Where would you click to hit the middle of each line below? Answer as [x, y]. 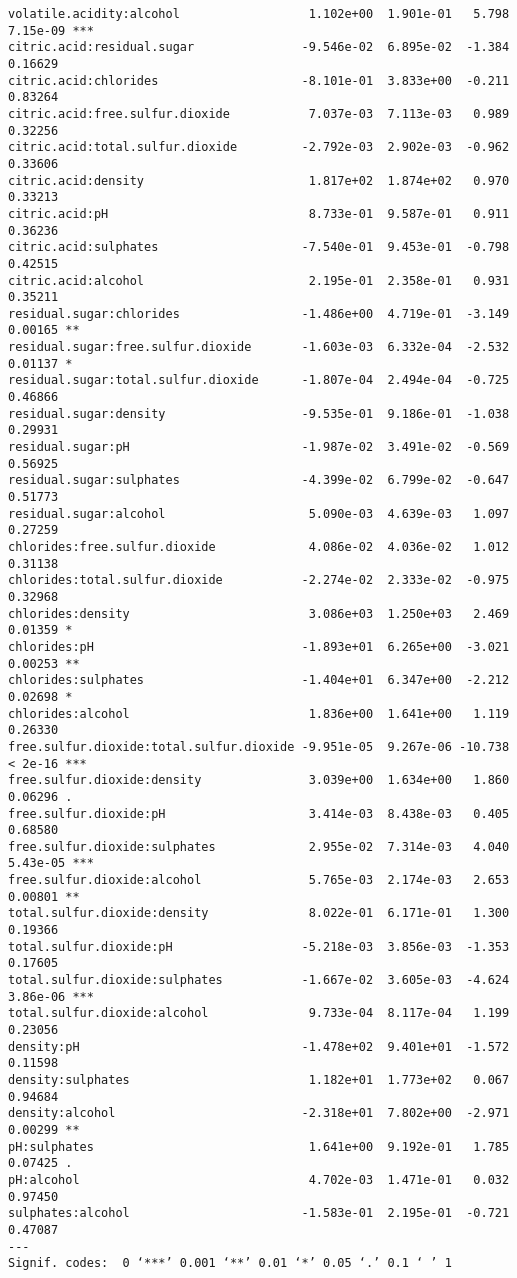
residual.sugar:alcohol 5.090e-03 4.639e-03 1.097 [259, 513]
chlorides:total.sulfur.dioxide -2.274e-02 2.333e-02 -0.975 [259, 580]
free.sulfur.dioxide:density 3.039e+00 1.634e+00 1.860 [259, 780]
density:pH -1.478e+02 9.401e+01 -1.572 [259, 1046]
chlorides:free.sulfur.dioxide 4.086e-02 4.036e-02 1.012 [259, 547]
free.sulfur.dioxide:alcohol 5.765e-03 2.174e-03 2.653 [259, 880]
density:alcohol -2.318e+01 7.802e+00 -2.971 [259, 1113]
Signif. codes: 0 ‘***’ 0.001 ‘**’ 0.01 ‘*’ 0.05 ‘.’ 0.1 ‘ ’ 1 [230, 1263]
